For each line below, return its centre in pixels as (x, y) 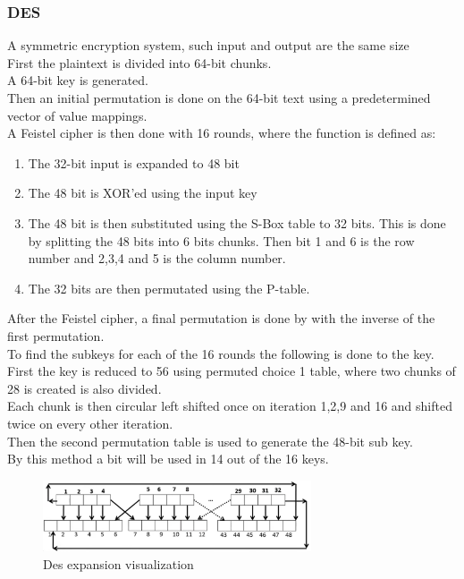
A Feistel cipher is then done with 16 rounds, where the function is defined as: (222, 133)
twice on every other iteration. (90, 423)
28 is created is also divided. (84, 388)
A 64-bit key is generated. (78, 80)
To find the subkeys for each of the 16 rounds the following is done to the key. (221, 353)
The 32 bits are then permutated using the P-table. (169, 288)
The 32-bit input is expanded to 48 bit (134, 162)
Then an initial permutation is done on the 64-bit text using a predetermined (219, 98)
